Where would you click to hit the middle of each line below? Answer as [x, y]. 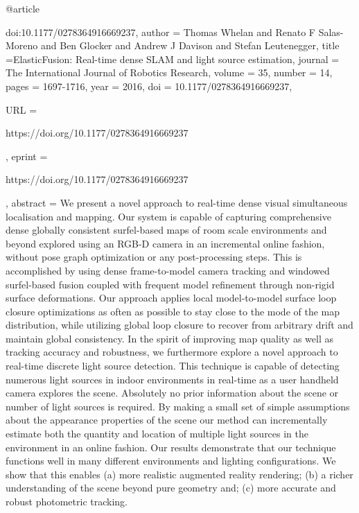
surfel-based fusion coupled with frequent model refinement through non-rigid [170, 284]
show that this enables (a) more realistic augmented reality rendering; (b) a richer [179, 474]
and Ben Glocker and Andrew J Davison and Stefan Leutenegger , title [190, 45]
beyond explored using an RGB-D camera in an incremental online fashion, [165, 243]
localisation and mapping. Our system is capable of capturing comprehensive [168, 216]
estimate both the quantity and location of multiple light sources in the [157, 434]
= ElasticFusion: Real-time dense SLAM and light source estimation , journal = [173, 59]
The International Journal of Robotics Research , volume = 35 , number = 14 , [169, 72]
